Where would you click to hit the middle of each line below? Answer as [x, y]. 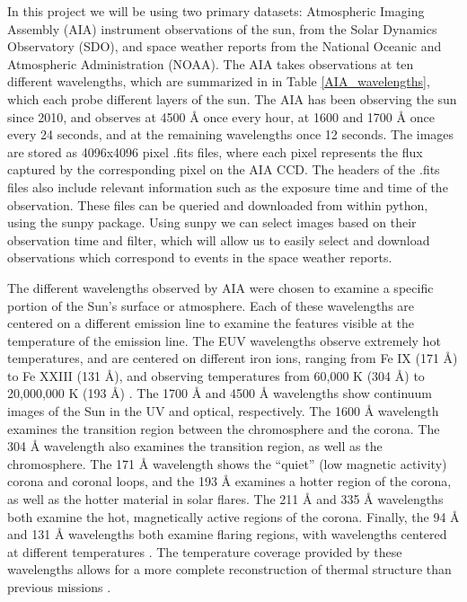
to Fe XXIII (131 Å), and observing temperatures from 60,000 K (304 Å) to [216, 375]
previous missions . [59, 587]
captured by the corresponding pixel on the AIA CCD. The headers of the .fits [224, 169]
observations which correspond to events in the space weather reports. [200, 257]
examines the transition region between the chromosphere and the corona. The [224, 428]
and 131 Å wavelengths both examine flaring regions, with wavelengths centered [227, 534]
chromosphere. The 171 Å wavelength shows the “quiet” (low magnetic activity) [227, 463]
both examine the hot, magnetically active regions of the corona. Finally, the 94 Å [233, 516]
